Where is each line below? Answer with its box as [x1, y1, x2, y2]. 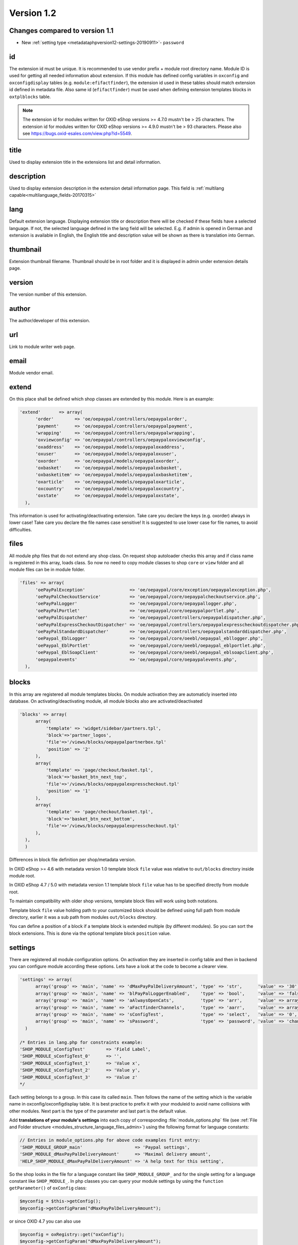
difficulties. [9, 526, 32, 532]
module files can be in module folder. [9, 567, 85, 573]
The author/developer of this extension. [9, 318, 90, 324]
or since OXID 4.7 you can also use [9, 1218, 81, 1224]
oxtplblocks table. [9, 94, 51, 100]
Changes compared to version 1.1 [9, 26, 114, 35]
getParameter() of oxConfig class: [9, 1185, 87, 1191]
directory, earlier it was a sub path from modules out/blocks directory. [9, 914, 157, 920]
